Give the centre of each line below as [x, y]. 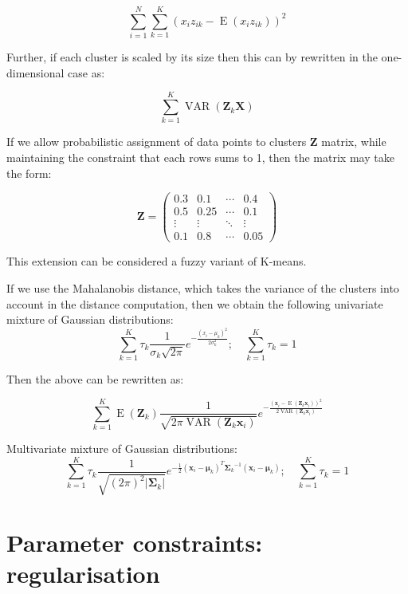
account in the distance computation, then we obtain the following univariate [195, 303]
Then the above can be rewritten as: [95, 379]
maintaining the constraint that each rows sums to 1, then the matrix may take [200, 157]
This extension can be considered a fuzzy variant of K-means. [157, 261]
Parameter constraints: [135, 542]
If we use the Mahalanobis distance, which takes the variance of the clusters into [203, 288]
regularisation [83, 573]
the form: [29, 173]
